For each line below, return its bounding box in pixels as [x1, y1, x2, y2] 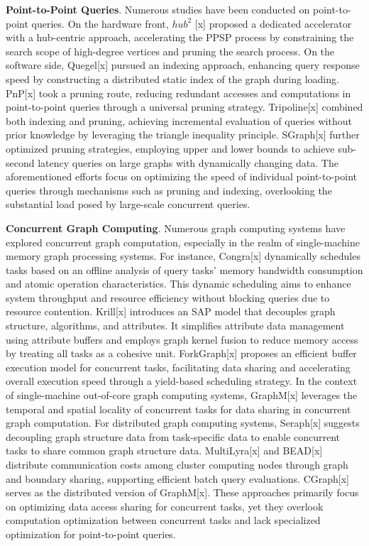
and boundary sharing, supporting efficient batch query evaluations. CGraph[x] [6, 471, 350, 486]
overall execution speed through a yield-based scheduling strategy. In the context [6, 373, 358, 388]
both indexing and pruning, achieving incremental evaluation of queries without [6, 113, 352, 128]
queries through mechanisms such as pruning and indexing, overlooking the [6, 182, 332, 197]
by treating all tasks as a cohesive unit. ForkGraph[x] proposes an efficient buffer [6, 346, 357, 361]
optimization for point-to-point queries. [6, 526, 176, 541]
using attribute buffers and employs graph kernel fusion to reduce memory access [6, 332, 358, 346]
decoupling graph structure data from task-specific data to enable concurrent [6, 429, 341, 444]
